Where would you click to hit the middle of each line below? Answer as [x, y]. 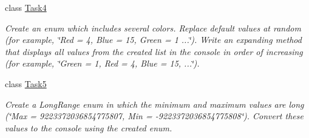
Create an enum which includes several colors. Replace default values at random [153, 28]
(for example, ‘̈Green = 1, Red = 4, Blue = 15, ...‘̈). [102, 63]
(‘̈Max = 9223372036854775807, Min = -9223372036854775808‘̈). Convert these [154, 116]
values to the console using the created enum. [89, 127]
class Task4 [26, 7]
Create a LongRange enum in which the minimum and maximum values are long [154, 104]
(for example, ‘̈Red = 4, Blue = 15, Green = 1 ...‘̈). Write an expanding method [153, 40]
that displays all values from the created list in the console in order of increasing [154, 51]
